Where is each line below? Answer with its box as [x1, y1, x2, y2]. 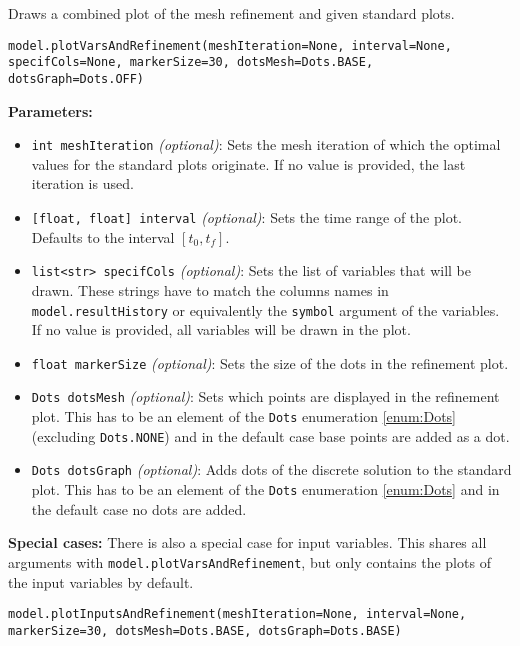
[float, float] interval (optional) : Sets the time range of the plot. [31, 207, 462, 227]
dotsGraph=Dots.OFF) [8, 71, 145, 86]
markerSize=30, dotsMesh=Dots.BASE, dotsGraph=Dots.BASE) [8, 623, 402, 638]
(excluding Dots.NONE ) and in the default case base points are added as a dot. [31, 425, 510, 446]
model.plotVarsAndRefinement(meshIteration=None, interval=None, [8, 38, 452, 53]
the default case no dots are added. [31, 498, 247, 519]
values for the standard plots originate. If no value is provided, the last [31, 153, 466, 174]
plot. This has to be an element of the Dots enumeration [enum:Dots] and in [31, 479, 500, 500]
